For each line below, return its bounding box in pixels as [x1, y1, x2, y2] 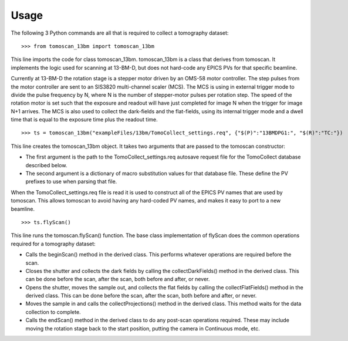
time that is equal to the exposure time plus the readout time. [11, 116, 158, 123]
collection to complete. [25, 308, 82, 315]
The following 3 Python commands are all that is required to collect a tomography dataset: [11, 29, 229, 36]
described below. [25, 161, 67, 168]
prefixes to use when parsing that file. [25, 178, 117, 185]
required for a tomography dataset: [11, 240, 96, 247]
